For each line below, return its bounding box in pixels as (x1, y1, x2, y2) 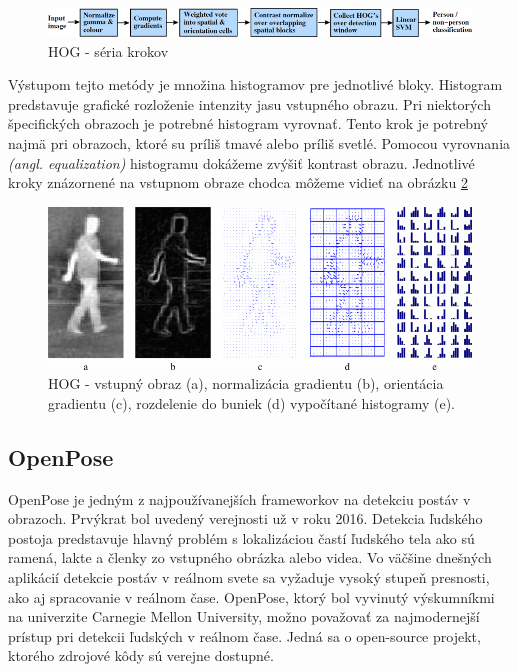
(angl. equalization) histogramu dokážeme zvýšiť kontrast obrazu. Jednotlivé (8, 152, 475, 173)
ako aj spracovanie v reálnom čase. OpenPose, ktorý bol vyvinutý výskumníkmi (8, 586, 495, 607)
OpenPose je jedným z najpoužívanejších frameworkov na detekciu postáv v (8, 488, 471, 509)
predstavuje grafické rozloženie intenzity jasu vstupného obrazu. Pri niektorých (8, 93, 491, 114)
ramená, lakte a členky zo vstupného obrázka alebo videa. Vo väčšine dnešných (8, 547, 492, 568)
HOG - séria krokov (48, 40, 169, 61)
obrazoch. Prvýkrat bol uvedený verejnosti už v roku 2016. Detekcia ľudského (8, 508, 483, 529)
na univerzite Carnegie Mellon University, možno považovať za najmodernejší (8, 606, 480, 627)
